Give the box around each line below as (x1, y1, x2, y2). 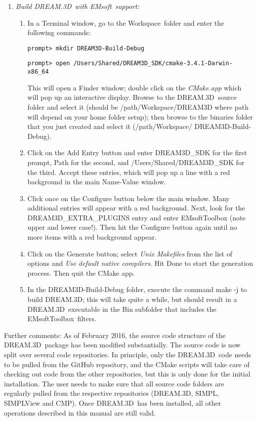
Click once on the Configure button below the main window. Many (27, 193, 230, 203)
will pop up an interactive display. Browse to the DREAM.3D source (27, 92, 237, 102)
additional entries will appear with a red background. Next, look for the (27, 203, 245, 213)
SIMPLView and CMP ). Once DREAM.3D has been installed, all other (4, 397, 221, 408)
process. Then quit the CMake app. (27, 267, 135, 278)
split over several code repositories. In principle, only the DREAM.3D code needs (4, 349, 251, 359)
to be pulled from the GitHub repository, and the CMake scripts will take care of (4, 359, 250, 369)
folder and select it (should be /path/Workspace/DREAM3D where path (27, 101, 249, 112)
